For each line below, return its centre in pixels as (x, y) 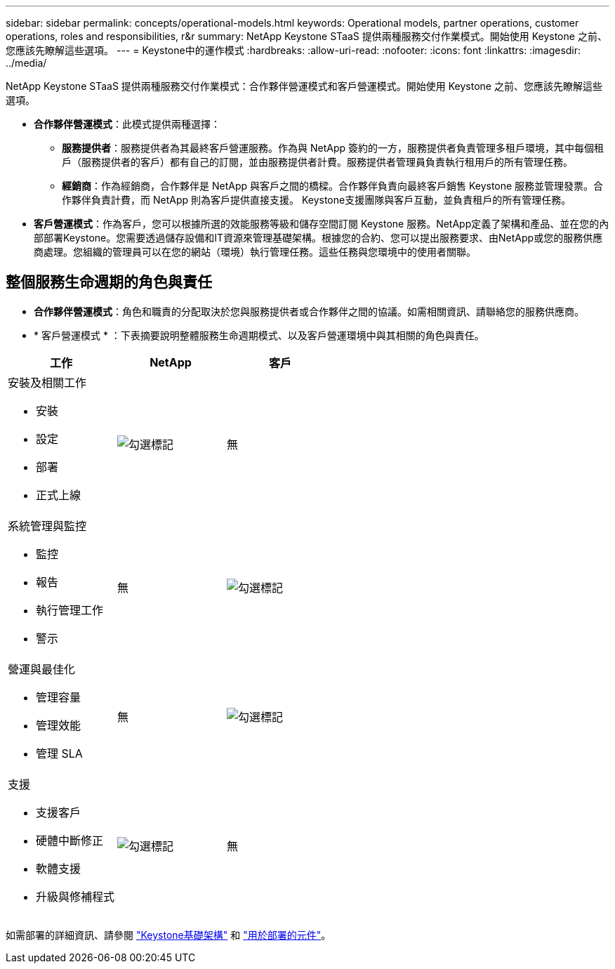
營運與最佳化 (42, 669)
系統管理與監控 (47, 526)
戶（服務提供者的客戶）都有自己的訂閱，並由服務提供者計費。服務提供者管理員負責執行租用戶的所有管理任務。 (317, 162)
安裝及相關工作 (47, 382)
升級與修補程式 (75, 896)
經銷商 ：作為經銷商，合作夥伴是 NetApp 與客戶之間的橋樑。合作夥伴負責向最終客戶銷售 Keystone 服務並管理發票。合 (333, 186)
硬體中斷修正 (70, 840)
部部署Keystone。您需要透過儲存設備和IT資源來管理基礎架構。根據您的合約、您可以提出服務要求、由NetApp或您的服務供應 (318, 238)
